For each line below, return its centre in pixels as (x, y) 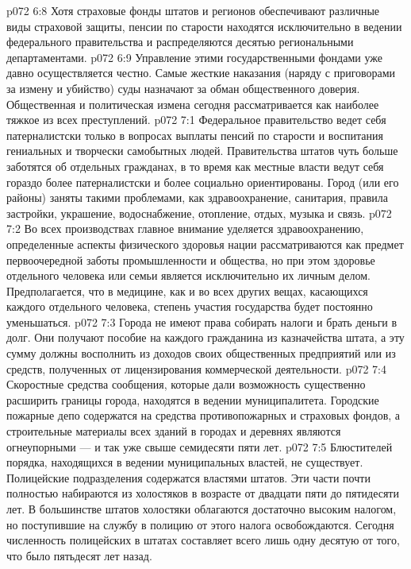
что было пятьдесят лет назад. (79, 555)
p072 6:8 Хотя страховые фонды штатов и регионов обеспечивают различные (193, 10)
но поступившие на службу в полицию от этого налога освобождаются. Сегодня (200, 524)
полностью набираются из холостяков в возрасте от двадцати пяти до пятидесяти (203, 493)
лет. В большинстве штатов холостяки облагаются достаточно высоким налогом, (202, 509)
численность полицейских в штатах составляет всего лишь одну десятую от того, (203, 540)
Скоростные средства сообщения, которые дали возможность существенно (186, 384)
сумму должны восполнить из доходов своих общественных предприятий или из (201, 353)
